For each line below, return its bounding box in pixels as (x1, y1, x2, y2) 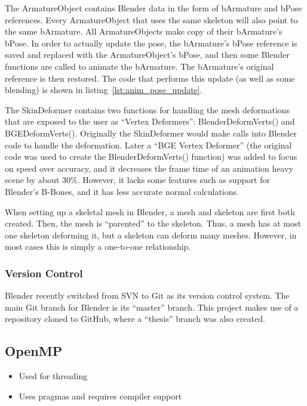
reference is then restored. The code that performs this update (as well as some (5, 72, 295, 84)
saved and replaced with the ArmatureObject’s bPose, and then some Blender (5, 48, 290, 61)
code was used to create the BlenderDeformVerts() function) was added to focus (5, 150, 297, 163)
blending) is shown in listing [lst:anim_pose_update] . (5, 83, 202, 96)
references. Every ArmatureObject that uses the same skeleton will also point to (5, 13, 298, 26)
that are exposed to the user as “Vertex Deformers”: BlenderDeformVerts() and (5, 115, 295, 128)
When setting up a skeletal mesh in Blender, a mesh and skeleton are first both (5, 205, 295, 218)
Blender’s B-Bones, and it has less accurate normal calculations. (5, 185, 239, 197)
